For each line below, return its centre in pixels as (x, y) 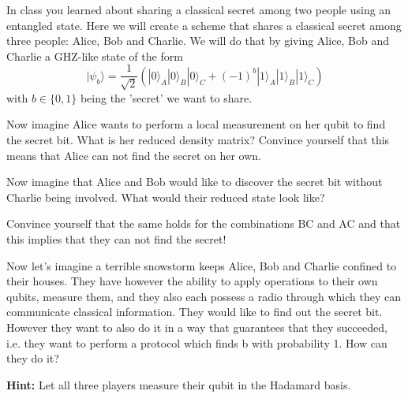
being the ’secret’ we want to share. (166, 97)
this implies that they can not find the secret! (116, 238)
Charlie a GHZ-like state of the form (95, 56)
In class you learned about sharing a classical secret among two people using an (199, 9)
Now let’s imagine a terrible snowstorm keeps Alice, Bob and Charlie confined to (202, 265)
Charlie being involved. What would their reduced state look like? (166, 197)
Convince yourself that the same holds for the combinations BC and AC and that (204, 223)
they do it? (33, 358)
